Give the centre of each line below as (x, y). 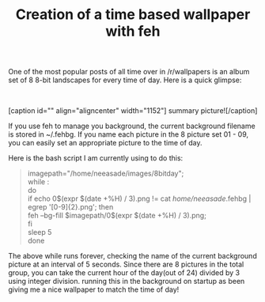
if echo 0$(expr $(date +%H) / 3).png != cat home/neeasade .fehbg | (139, 198)
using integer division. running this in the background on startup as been (127, 281)
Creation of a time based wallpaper (133, 15)
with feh (133, 31)
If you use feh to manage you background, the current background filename (132, 126)
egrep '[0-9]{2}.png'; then (70, 207)
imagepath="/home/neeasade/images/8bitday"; (106, 174)
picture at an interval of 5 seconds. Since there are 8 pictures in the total (126, 264)
